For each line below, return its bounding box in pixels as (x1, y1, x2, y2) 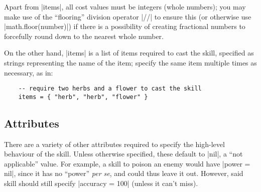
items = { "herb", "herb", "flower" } (18, 93, 148, 100)
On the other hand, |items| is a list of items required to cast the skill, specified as (4, 47, 254, 58)
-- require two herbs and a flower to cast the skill (18, 85, 202, 92)
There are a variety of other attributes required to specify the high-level (4, 138, 225, 149)
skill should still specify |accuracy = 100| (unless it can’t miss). (4, 178, 198, 188)
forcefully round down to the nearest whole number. (4, 30, 164, 41)
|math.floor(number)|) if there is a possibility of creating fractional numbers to (4, 21, 245, 31)
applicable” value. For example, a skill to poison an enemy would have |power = (4, 158, 250, 168)
